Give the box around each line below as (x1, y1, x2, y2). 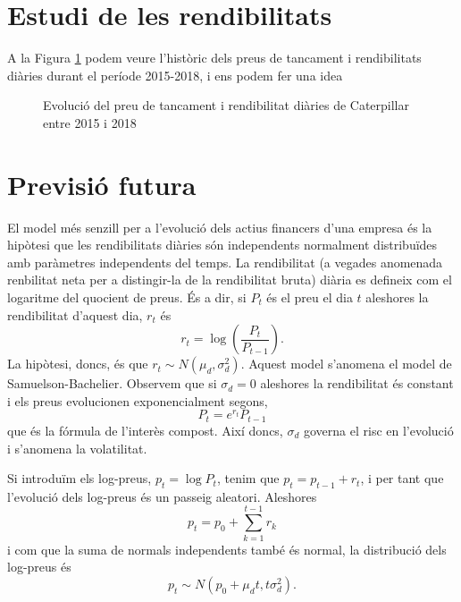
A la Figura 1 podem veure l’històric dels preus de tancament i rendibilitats (7, 48, 422, 67)
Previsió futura (7, 165, 197, 202)
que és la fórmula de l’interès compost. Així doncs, (7, 420, 283, 439)
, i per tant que (360, 469, 444, 488)
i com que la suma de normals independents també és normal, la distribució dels (7, 539, 447, 558)
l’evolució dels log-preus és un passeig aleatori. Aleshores (7, 487, 317, 505)
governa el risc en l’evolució (303, 420, 454, 439)
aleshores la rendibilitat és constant (260, 374, 454, 393)
